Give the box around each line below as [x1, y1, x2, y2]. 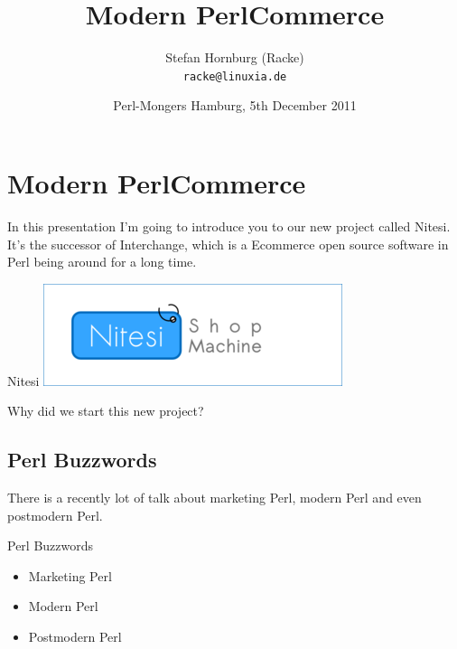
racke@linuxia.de [182, 70, 287, 83]
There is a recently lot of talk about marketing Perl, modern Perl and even [7, 488, 422, 507]
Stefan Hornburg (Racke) [165, 48, 304, 67]
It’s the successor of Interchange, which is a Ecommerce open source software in [7, 234, 449, 253]
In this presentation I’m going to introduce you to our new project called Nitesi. [7, 216, 451, 235]
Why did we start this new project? [7, 401, 204, 420]
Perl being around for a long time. [7, 252, 197, 271]
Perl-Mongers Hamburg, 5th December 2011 [113, 96, 357, 115]
